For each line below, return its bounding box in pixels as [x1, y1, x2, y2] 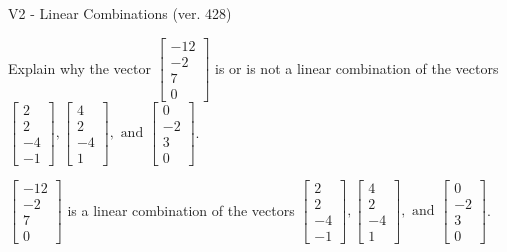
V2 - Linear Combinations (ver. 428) [8, 3, 232, 23]
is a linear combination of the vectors [67, 199, 295, 220]
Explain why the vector [8, 57, 151, 78]
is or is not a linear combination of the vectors [215, 57, 499, 78]
